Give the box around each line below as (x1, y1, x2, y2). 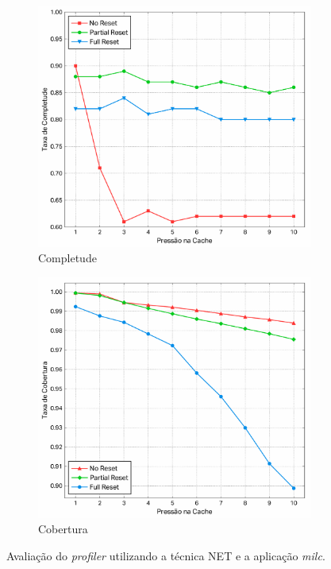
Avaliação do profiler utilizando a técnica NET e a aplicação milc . (6, 547, 325, 563)
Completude (38, 250, 97, 266)
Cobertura (38, 521, 88, 537)
